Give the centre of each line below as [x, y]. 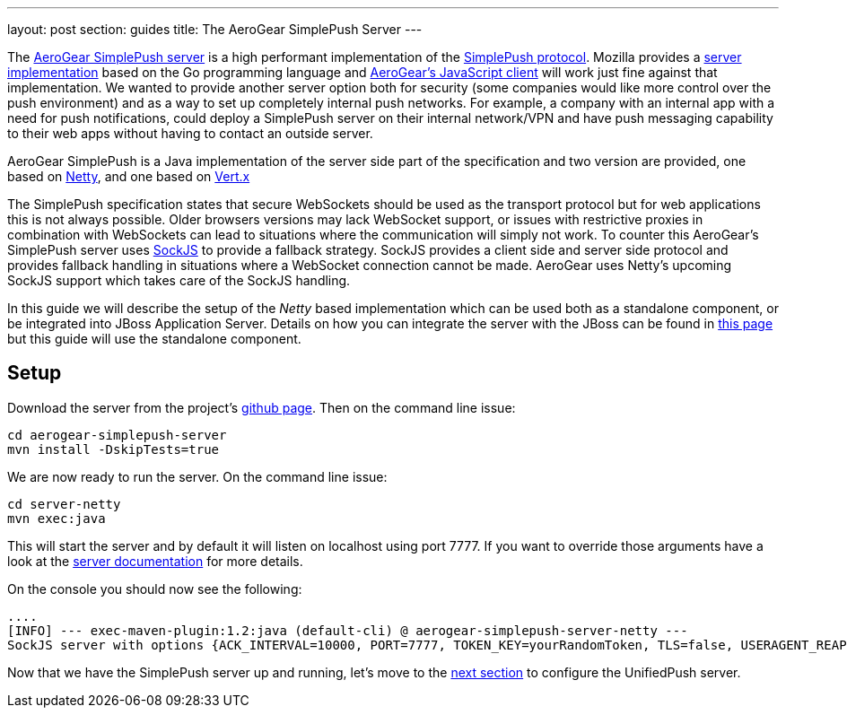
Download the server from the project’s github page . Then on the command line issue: [262, 407]
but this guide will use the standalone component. [154, 339]
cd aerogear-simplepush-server [117, 435]
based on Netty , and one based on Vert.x [129, 176]
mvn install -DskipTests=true [114, 449]
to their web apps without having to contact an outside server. [190, 133]
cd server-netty [64, 504]
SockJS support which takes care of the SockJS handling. [179, 280]
